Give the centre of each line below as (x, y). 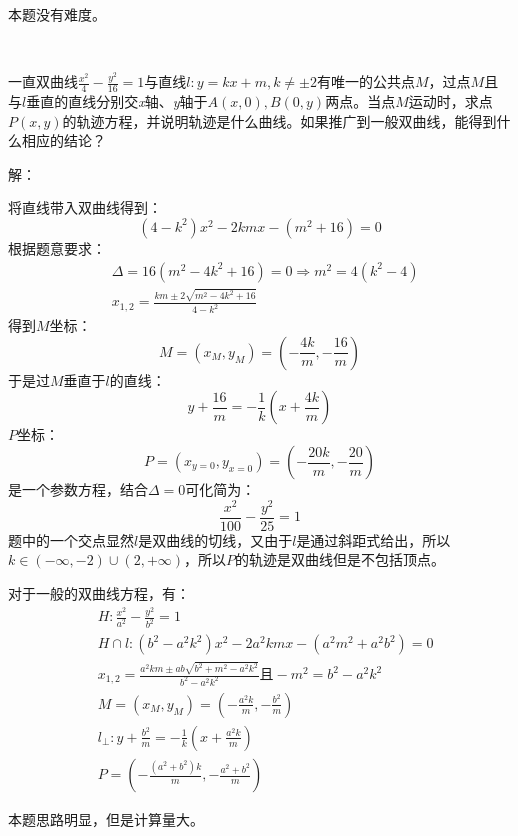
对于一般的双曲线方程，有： (99, 592)
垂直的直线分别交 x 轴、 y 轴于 (117, 101)
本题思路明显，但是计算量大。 (106, 819)
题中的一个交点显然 (71, 539)
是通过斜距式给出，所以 (373, 539)
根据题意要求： (57, 247)
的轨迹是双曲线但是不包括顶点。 (340, 559)
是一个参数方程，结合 (78, 489)
